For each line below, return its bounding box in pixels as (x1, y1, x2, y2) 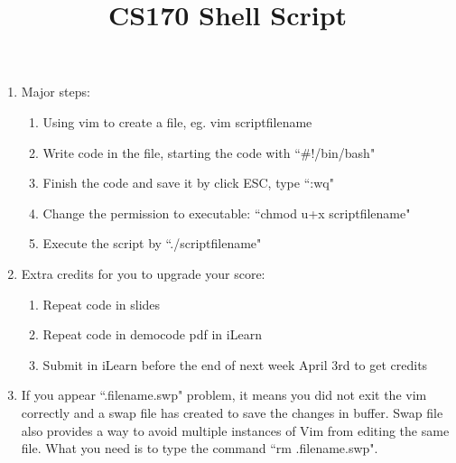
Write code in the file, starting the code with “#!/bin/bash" (42, 143, 376, 162)
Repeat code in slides (42, 294, 161, 313)
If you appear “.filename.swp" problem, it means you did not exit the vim (21, 385, 427, 404)
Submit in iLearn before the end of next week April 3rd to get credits (42, 355, 428, 374)
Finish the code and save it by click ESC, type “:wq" (42, 173, 334, 192)
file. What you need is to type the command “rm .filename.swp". (21, 439, 378, 458)
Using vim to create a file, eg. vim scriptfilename (42, 112, 312, 131)
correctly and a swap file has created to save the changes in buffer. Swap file (21, 403, 443, 421)
